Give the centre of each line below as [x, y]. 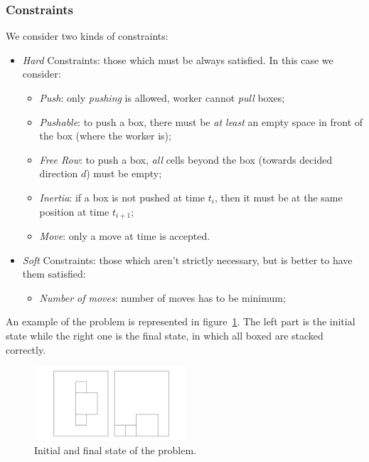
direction [59, 173]
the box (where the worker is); [105, 136]
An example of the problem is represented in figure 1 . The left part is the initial [181, 321]
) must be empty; [124, 173]
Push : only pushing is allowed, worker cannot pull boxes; [162, 98]
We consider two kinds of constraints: [87, 36]
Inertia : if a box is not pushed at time [122, 197]
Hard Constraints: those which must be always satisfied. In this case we [178, 59]
